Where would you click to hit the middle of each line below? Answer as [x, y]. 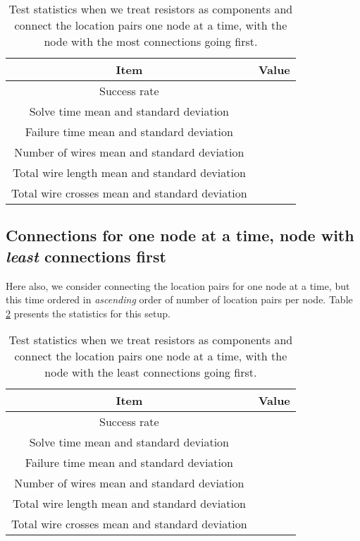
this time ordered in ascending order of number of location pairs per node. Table [179, 299]
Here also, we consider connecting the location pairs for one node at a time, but [178, 285]
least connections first [86, 256]
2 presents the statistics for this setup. [88, 313]
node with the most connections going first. [151, 41]
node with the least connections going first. [151, 372]
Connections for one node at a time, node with [180, 235]
